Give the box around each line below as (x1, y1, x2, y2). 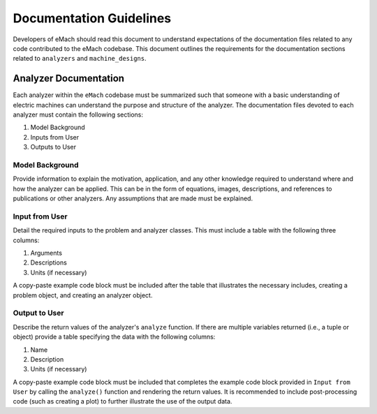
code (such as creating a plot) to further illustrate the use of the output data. (13, 397, 232, 406)
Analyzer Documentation (13, 73, 125, 84)
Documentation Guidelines (13, 10, 172, 26)
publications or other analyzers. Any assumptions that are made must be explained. (13, 194, 253, 202)
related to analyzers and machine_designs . (13, 54, 147, 63)
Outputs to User (30, 143, 77, 151)
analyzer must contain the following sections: (13, 110, 143, 119)
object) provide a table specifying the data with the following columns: (13, 332, 216, 341)
